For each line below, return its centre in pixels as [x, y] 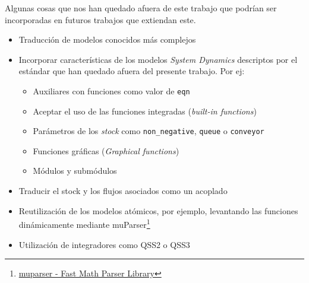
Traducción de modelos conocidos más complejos [107, 39]
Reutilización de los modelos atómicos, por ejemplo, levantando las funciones [158, 210]
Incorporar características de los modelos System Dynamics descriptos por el [158, 59]
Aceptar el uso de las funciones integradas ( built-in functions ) [145, 111]
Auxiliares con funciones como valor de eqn [111, 90]
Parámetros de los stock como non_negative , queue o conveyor [149, 131]
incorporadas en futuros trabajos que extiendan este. [100, 19]
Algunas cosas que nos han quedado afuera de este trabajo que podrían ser [141, 8]
